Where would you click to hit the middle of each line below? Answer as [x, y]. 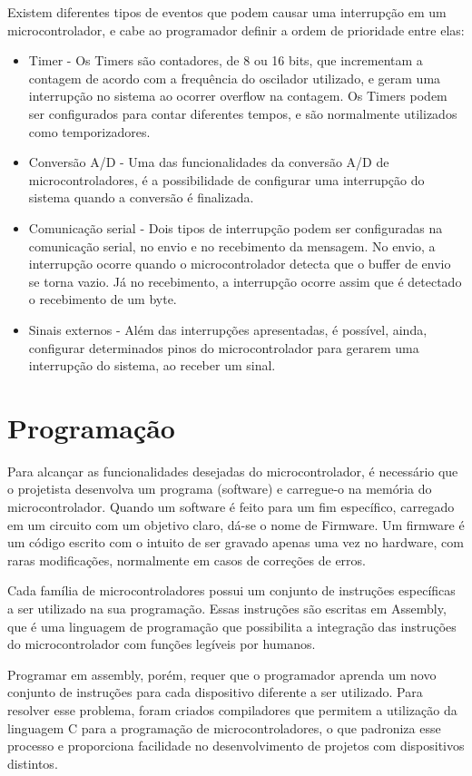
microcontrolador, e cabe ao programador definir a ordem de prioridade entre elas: [236, 29]
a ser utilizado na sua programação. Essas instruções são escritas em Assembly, [227, 608]
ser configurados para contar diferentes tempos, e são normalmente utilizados [243, 113]
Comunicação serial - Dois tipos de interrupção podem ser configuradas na [236, 227]
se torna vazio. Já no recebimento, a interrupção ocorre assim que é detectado [245, 281]
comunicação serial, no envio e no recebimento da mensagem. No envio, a [232, 246]
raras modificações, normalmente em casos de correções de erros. [187, 560]
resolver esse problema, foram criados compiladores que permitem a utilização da [232, 709]
